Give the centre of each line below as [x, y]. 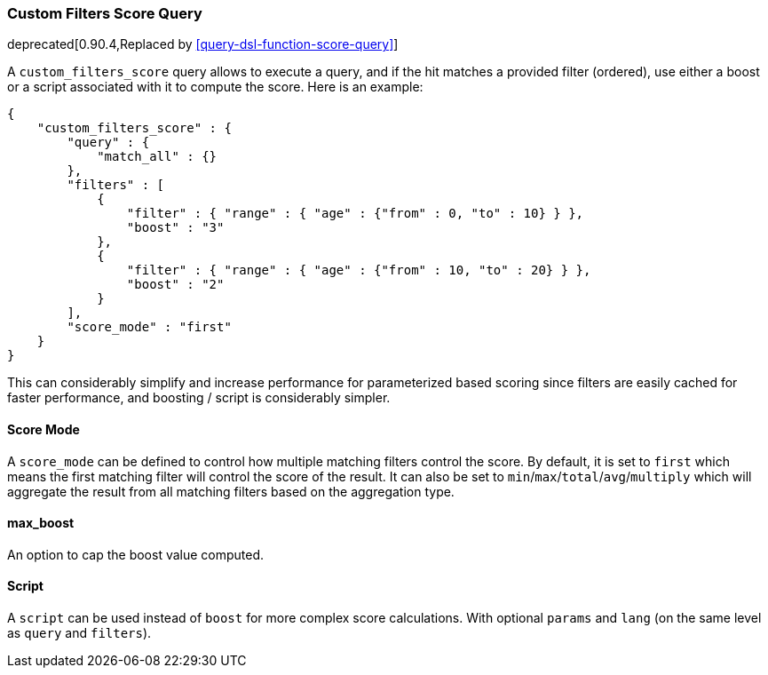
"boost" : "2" [175, 285]
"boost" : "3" [175, 228]
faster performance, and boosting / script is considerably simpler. [199, 398]
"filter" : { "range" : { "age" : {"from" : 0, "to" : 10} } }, [355, 214]
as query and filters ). [79, 633]
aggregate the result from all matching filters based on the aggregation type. [231, 491]
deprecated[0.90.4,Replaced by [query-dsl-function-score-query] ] [203, 44]
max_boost [41, 523]
